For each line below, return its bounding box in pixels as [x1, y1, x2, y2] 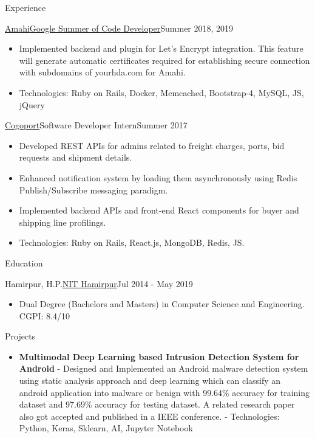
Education [5, 256, 43, 269]
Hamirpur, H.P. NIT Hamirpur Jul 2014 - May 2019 [5, 277, 193, 290]
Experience [5, 1, 46, 13]
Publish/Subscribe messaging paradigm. [19, 183, 168, 196]
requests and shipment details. [19, 151, 132, 164]
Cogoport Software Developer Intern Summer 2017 [5, 119, 188, 131]
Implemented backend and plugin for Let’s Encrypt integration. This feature [19, 42, 303, 55]
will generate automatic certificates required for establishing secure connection [19, 54, 310, 66]
